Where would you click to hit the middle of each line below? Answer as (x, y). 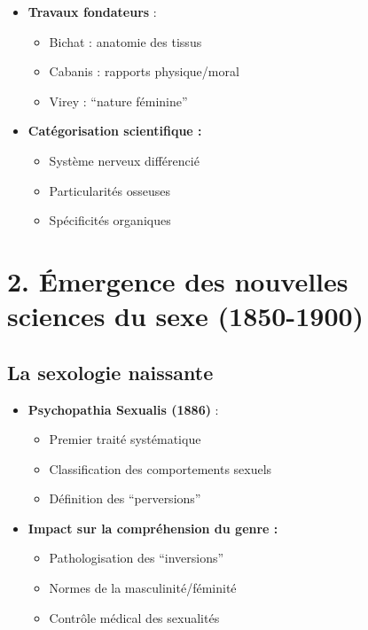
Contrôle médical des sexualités (134, 617)
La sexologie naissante (110, 372)
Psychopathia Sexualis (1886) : (123, 409)
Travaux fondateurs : (92, 12)
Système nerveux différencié (124, 160)
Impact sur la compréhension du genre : (153, 528)
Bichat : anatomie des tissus (125, 41)
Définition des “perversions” (125, 498)
